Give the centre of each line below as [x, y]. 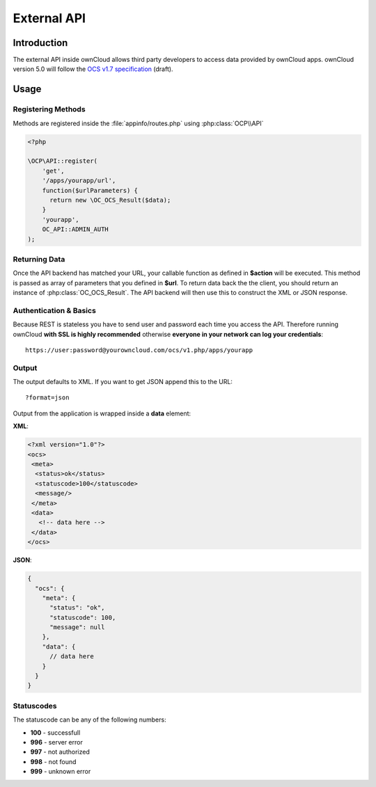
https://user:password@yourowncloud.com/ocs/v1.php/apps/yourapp [139, 350]
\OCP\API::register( [62, 161]
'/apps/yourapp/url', [79, 181]
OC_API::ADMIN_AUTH [76, 229]
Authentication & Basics [55, 310]
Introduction [40, 43]
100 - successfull [55, 732]
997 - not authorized [60, 752]
